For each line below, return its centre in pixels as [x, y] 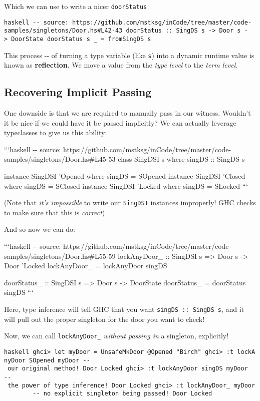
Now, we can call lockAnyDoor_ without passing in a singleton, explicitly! [116, 336]
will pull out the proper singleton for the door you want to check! [104, 319]
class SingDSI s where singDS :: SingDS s [181, 159]
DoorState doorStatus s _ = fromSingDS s [81, 39]
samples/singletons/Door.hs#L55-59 [60, 256]
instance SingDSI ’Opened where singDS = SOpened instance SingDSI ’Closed [125, 176]
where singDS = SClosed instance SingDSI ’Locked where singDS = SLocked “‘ [126, 185]
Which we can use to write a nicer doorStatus [76, 6]
